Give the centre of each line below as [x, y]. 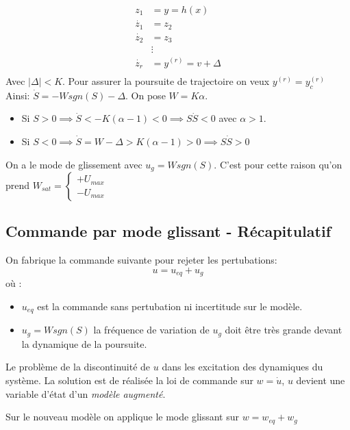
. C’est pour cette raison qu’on [278, 164]
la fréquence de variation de [151, 330]
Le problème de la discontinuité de [78, 367]
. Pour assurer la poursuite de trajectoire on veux [166, 81]
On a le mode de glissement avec [74, 164]
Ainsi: [18, 95]
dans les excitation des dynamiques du [242, 367]
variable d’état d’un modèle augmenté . [86, 393]
